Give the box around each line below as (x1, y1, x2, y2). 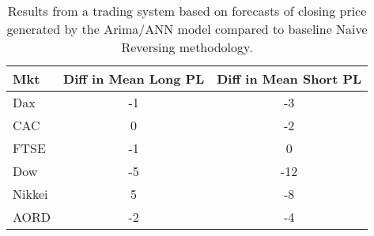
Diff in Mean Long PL (63, 69, 205, 88)
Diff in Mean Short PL (217, 69, 362, 88)
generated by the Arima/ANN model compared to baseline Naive (6, 20, 368, 38)
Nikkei (13, 185, 48, 203)
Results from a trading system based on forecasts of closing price (7, 2, 367, 20)
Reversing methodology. (121, 38, 253, 56)
